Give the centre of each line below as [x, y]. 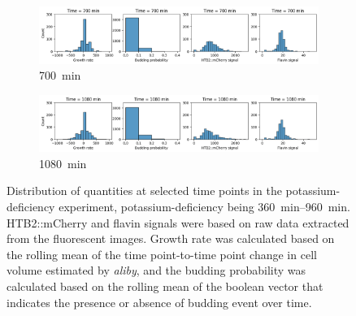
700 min [60, 75]
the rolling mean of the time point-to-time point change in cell [162, 254]
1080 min [63, 163]
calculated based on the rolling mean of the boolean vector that [165, 286]
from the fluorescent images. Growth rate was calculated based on [171, 238]
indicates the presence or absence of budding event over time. [159, 302]
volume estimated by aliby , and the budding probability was [156, 270]
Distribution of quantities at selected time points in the [144, 190]
